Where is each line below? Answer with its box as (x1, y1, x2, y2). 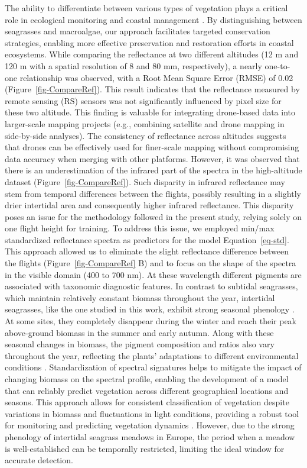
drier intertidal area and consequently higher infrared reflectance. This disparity (5, 199, 294, 211)
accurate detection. (5, 454, 73, 466)
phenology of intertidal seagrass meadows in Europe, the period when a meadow (5, 430, 295, 443)
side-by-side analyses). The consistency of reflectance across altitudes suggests (5, 129, 286, 141)
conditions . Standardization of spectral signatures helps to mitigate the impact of (5, 361, 302, 373)
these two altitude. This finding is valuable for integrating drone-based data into (5, 106, 296, 118)
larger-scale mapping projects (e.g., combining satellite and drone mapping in (5, 117, 285, 130)
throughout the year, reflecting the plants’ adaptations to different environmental (5, 349, 299, 362)
